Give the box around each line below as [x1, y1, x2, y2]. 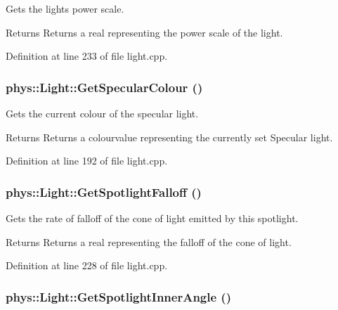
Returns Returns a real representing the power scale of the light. [6, 25, 283, 39]
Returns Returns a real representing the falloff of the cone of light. [6, 234, 292, 249]
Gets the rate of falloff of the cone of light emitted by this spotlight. [6, 211, 299, 225]
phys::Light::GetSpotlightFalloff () [6, 183, 202, 200]
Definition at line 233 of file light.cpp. [6, 49, 168, 63]
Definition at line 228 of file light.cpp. [6, 258, 168, 273]
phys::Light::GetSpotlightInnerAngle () [6, 288, 231, 305]
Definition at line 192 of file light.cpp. [6, 153, 168, 168]
